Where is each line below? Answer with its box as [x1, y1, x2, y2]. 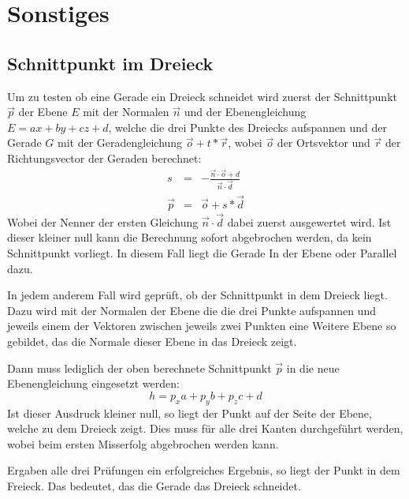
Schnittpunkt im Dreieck [7, 51, 214, 75]
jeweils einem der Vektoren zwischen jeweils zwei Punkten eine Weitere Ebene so [7, 317, 396, 334]
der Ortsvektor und [277, 134, 370, 151]
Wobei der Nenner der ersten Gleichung [7, 213, 199, 230]
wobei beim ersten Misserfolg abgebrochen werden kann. [7, 435, 279, 452]
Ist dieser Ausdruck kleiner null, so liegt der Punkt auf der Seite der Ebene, [7, 404, 372, 421]
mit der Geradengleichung [58, 134, 183, 151]
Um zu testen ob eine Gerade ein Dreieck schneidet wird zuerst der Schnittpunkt [7, 88, 397, 104]
